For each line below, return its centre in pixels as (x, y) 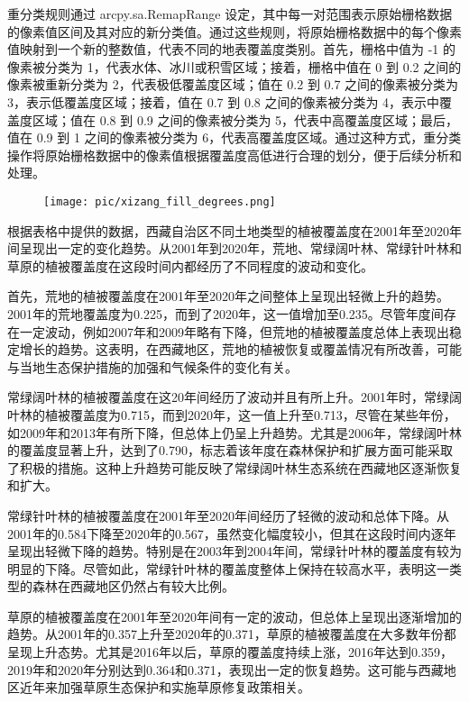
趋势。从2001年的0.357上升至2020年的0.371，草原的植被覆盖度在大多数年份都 (232, 634)
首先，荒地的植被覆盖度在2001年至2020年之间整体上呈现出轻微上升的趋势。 (228, 296)
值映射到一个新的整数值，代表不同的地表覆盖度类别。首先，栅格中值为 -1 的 (231, 49)
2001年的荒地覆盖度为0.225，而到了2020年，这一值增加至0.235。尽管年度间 (225, 313)
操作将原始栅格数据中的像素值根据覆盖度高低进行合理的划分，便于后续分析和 (234, 155)
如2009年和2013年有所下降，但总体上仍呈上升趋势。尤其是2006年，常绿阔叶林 (234, 432)
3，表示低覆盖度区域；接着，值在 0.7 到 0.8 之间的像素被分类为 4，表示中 (224, 101)
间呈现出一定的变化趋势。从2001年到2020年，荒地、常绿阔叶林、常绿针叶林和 (234, 248)
